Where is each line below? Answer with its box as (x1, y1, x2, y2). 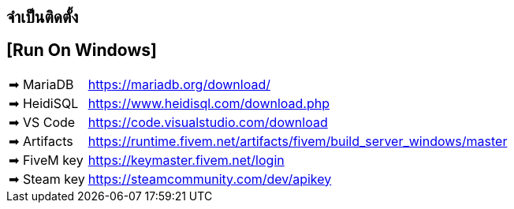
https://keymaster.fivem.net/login (88, 151, 285, 168)
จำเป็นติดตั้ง (6, 7, 79, 27)
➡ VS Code (9, 114, 76, 130)
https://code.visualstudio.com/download (88, 114, 328, 130)
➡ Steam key (9, 170, 85, 187)
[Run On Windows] (6, 40, 157, 61)
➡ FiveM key (9, 151, 84, 168)
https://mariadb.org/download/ (88, 76, 270, 92)
